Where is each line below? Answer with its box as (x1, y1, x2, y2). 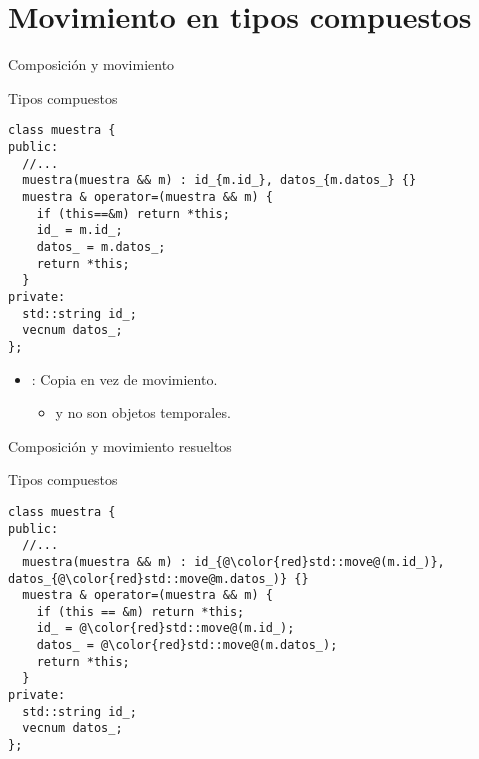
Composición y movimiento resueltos (8, 435, 232, 456)
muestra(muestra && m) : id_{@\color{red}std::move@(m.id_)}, (22, 554, 445, 569)
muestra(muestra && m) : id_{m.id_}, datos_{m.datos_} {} (22, 173, 417, 188)
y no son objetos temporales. (55, 402, 231, 423)
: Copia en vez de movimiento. (31, 368, 218, 389)
